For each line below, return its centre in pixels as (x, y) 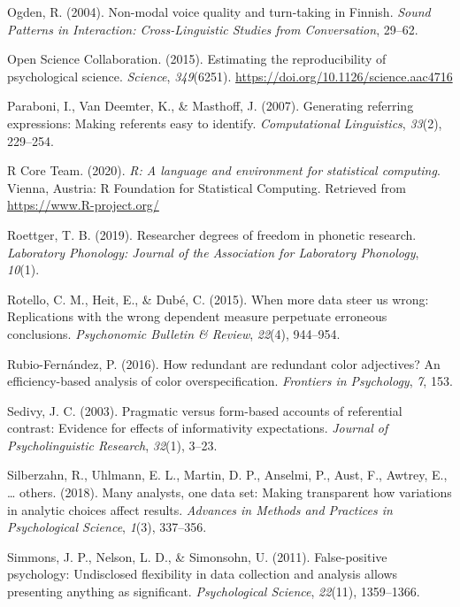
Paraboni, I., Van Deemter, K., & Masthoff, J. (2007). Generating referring (211, 106)
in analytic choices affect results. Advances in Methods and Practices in (200, 509)
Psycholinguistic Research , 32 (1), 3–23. (112, 445)
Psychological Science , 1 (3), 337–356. (107, 527)
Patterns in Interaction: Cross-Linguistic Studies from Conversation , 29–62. (213, 29)
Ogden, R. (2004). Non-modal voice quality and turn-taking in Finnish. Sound (219, 12)
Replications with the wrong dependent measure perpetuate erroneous (197, 316)
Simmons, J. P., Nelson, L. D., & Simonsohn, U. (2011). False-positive (197, 556)
